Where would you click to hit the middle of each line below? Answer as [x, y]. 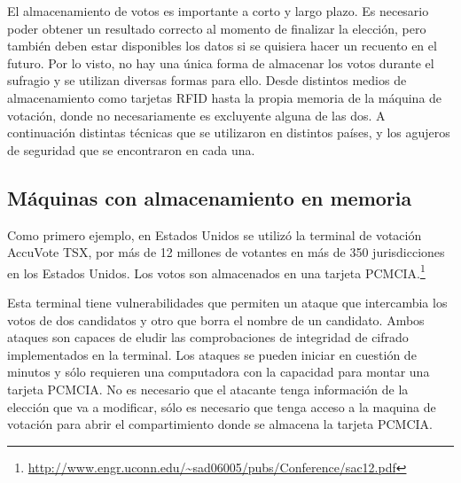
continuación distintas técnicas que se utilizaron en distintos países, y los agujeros [229, 132]
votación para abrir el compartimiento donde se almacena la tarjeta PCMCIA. [220, 424]
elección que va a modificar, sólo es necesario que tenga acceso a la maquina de [222, 406]
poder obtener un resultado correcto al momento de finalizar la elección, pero [217, 28]
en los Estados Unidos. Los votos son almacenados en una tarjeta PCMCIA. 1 [216, 271]
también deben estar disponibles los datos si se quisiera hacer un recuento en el [222, 46]
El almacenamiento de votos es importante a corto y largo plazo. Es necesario [218, 11]
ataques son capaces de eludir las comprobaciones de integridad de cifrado [208, 337]
